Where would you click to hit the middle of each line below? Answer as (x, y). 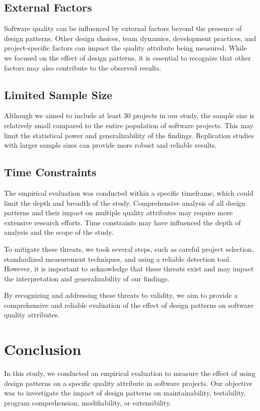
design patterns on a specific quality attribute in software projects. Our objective (128, 383)
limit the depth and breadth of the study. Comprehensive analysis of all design (125, 202)
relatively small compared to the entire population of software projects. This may (129, 125)
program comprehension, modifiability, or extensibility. (88, 402)
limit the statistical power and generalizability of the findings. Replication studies (129, 135)
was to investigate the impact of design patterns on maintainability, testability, (125, 393)
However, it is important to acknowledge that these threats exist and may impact (129, 269)
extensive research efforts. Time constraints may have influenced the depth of (122, 222)
